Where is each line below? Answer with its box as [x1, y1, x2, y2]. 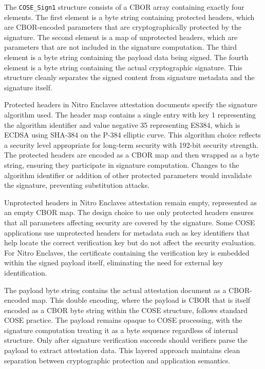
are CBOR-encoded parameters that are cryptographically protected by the [4, 22, 241, 32]
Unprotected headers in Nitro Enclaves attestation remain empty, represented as [4, 197, 257, 207]
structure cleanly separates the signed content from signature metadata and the [4, 72, 255, 83]
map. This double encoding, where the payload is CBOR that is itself [32, 295, 251, 305]
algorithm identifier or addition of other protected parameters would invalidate [4, 169, 252, 180]
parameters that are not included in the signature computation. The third [4, 42, 237, 52]
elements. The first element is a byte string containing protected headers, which [4, 11, 255, 22]
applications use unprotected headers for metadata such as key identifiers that [4, 227, 250, 238]
